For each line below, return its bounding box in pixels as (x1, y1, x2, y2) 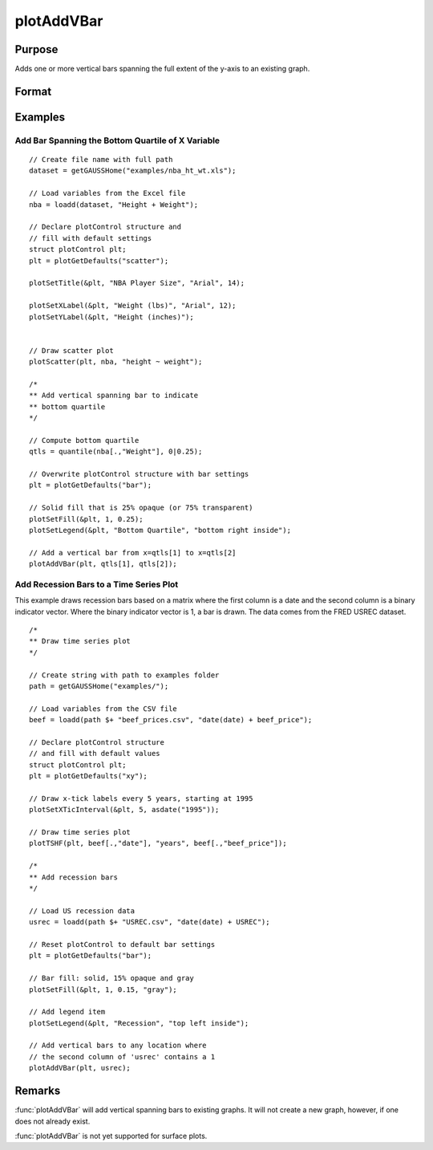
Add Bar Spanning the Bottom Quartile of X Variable (14, 135, 221, 146)
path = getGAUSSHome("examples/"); (29, 681, 169, 690)
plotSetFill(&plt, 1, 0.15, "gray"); (29, 985, 178, 994)
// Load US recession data (29, 906, 136, 915)
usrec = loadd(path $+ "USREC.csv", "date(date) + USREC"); (29, 917, 270, 927)
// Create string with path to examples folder (29, 670, 220, 680)
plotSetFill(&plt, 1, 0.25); (29, 514, 144, 523)
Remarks (14, 1084, 61, 1098)
